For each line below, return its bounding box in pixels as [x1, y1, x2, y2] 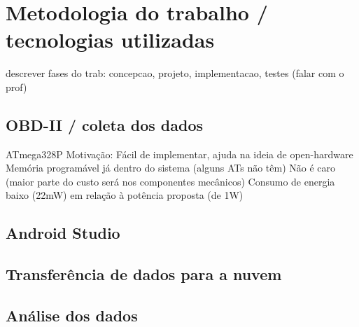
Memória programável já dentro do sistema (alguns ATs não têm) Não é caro [6, 160, 336, 175]
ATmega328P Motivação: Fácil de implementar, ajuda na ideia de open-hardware [6, 146, 353, 161]
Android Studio [6, 222, 120, 244]
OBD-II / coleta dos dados [6, 113, 204, 135]
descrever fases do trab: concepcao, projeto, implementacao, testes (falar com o [6, 66, 344, 81]
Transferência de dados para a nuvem [6, 263, 282, 285]
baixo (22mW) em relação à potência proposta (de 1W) [6, 188, 244, 202]
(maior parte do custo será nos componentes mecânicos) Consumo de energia [6, 174, 335, 188]
